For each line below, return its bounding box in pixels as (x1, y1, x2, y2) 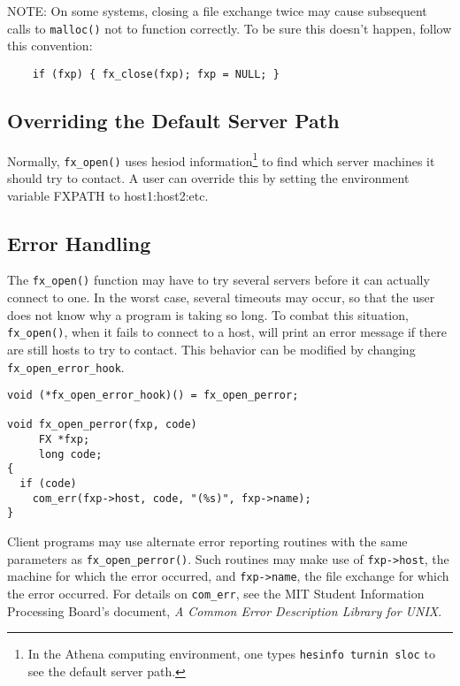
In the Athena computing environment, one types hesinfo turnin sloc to (27, 644, 435, 663)
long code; (38, 447, 103, 461)
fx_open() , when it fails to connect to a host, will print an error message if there (7, 323, 447, 341)
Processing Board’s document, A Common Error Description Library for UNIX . (7, 601, 442, 620)
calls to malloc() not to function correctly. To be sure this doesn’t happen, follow (7, 19, 452, 37)
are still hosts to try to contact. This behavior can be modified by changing (7, 339, 416, 358)
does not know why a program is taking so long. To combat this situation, (7, 305, 409, 324)
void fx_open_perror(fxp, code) (7, 418, 197, 431)
